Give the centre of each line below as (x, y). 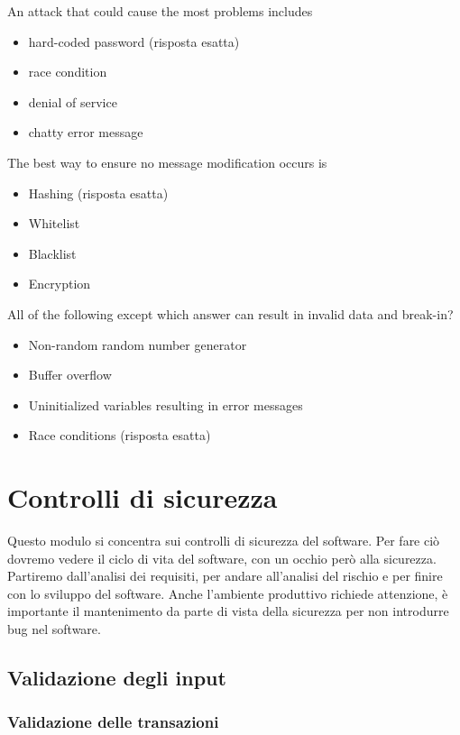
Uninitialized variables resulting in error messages (166, 404)
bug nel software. (54, 629)
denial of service (73, 101)
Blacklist (52, 253)
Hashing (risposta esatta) (98, 193)
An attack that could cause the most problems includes (160, 11)
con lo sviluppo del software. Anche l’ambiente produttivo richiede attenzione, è (228, 593)
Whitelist (54, 223)
